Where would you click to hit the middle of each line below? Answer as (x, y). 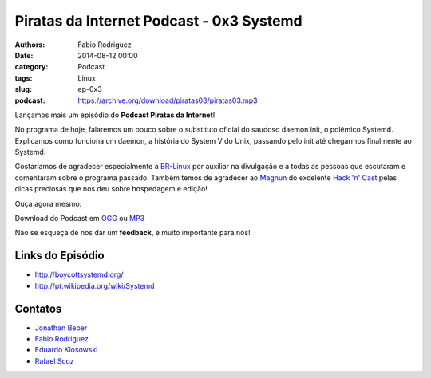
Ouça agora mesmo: (48, 203)
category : (32, 67)
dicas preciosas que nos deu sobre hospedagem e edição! (111, 189)
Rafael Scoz (55, 361)
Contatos (38, 308)
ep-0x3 (90, 89)
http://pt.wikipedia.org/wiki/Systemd (95, 285)
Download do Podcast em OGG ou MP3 (80, 219)
